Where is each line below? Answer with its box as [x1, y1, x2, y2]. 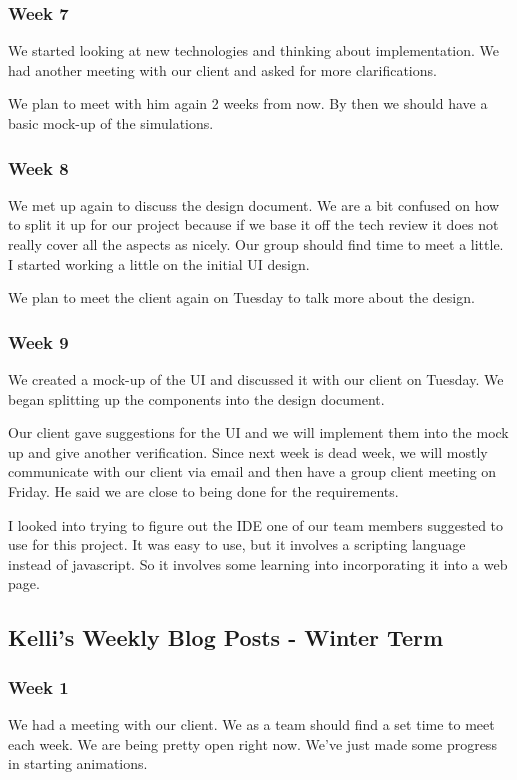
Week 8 [8, 155, 69, 180]
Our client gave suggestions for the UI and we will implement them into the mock [8, 422, 509, 443]
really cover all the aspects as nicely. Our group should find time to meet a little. [8, 234, 504, 254]
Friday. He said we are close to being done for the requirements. [8, 480, 399, 501]
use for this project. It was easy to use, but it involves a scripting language [8, 534, 466, 555]
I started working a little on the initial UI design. [8, 253, 310, 274]
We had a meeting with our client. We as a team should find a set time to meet [8, 713, 495, 734]
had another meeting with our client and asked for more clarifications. [8, 59, 437, 80]
